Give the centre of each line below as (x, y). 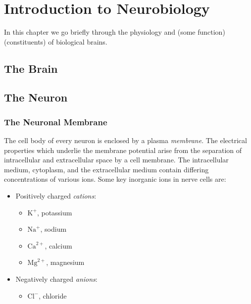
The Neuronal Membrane (56, 122)
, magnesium (65, 262)
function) (211, 32)
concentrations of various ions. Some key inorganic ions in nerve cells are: (115, 179)
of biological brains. (78, 41)
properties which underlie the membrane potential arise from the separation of (123, 150)
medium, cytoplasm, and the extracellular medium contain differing (106, 169)
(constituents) (25, 41)
